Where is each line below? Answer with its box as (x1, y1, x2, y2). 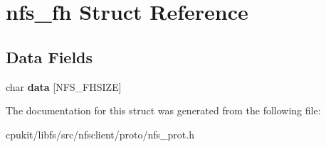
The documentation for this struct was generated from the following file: (6, 103, 321, 118)
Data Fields (6, 45, 93, 67)
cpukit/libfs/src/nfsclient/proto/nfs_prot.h (6, 126, 194, 141)
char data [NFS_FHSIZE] (6, 79, 122, 94)
